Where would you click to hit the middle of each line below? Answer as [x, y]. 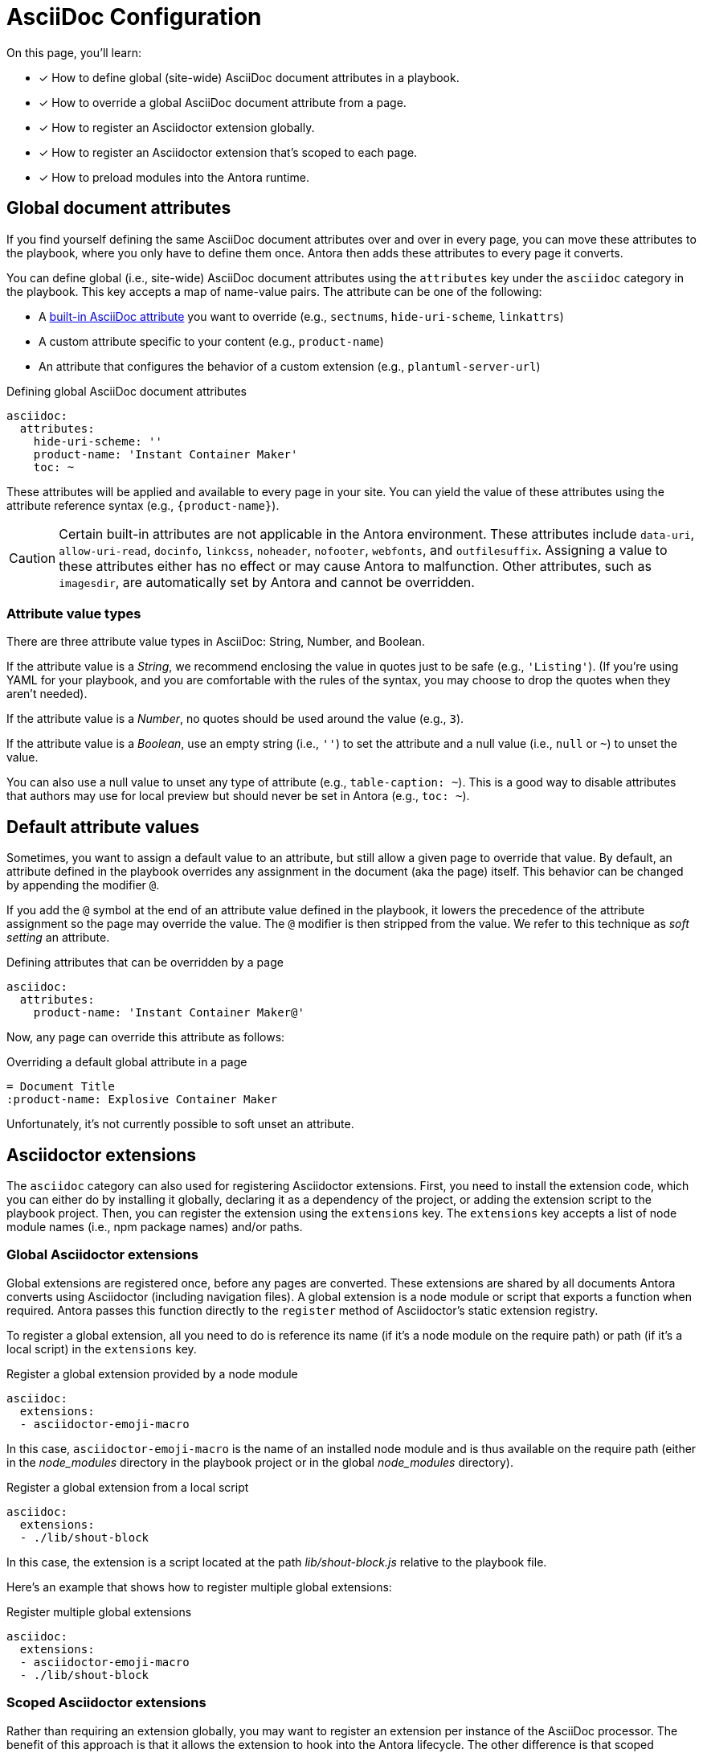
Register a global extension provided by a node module [152, 1373]
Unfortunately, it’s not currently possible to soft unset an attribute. [180, 1124]
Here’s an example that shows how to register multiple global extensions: [199, 1587]
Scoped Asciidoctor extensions [106, 1703]
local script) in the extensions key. [102, 1349]
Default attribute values [103, 827]
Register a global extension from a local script [128, 1487]
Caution [33, 558]
